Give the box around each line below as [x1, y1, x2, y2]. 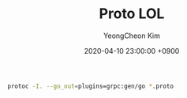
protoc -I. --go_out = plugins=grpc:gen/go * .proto [7, 82, 174, 90]
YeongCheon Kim [103, 31, 161, 40]
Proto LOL [99, 5, 165, 23]
